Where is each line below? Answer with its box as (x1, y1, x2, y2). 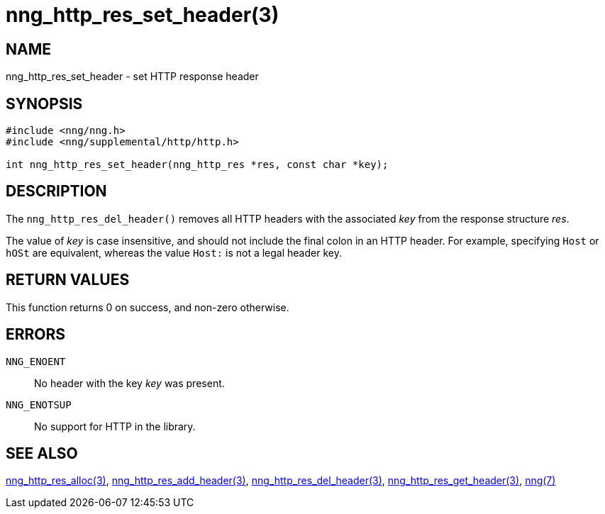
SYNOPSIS (6, 94, 83, 113)
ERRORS (6, 325, 66, 344)
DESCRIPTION (6, 182, 107, 201)
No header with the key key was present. (34, 376, 225, 389)
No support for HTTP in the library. (34, 420, 196, 432)
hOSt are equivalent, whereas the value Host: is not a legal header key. (6, 246, 342, 259)
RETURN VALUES (6, 271, 130, 289)
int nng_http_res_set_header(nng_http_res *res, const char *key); (6, 159, 389, 171)
